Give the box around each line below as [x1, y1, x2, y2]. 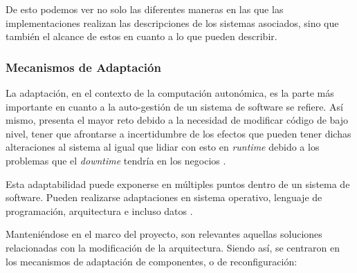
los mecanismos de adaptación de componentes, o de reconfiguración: [6, 254, 297, 268]
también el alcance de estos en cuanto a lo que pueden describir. [6, 29, 277, 44]
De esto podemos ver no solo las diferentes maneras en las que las [6, 2, 284, 16]
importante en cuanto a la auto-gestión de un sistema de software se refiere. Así [6, 99, 343, 113]
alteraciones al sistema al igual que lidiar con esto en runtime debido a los [6, 140, 320, 154]
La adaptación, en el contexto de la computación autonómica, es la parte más [6, 86, 334, 100]
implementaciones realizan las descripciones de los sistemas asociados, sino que [6, 15, 339, 30]
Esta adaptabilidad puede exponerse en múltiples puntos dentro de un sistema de [6, 176, 350, 191]
